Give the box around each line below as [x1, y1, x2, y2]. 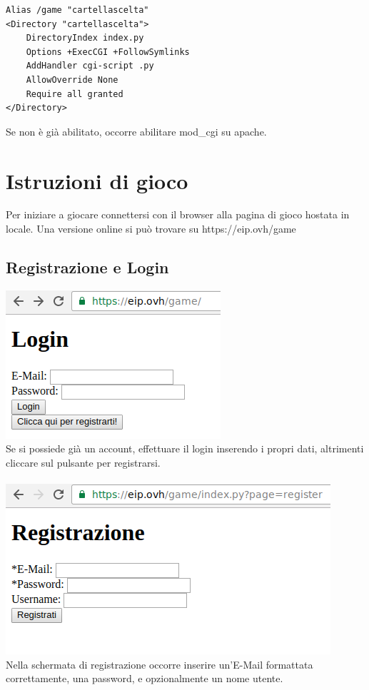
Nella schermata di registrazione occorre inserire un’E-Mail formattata [6, 656, 313, 671]
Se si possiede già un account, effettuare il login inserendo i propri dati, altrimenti [6, 441, 364, 456]
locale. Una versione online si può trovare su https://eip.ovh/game [6, 221, 296, 236]
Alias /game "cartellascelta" [6, 5, 149, 15]
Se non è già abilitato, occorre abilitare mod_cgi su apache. [6, 123, 267, 138]
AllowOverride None [26, 74, 118, 85]
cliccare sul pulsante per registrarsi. [6, 455, 161, 470]
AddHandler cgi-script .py [26, 61, 154, 71]
